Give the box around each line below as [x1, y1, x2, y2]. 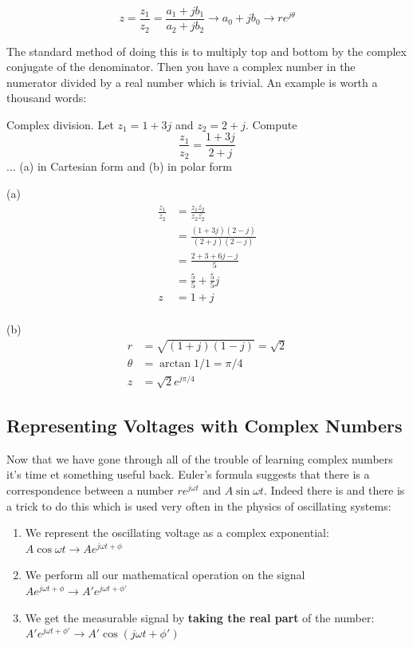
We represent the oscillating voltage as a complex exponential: [25, 524, 329, 541]
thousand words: [6, 89, 87, 106]
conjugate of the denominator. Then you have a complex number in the [6, 58, 356, 75]
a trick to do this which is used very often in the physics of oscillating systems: [6, 497, 391, 514]
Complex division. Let [6, 116, 114, 132]
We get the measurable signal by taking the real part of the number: [25, 609, 375, 625]
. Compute [245, 116, 297, 132]
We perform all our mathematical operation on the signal [25, 566, 305, 583]
